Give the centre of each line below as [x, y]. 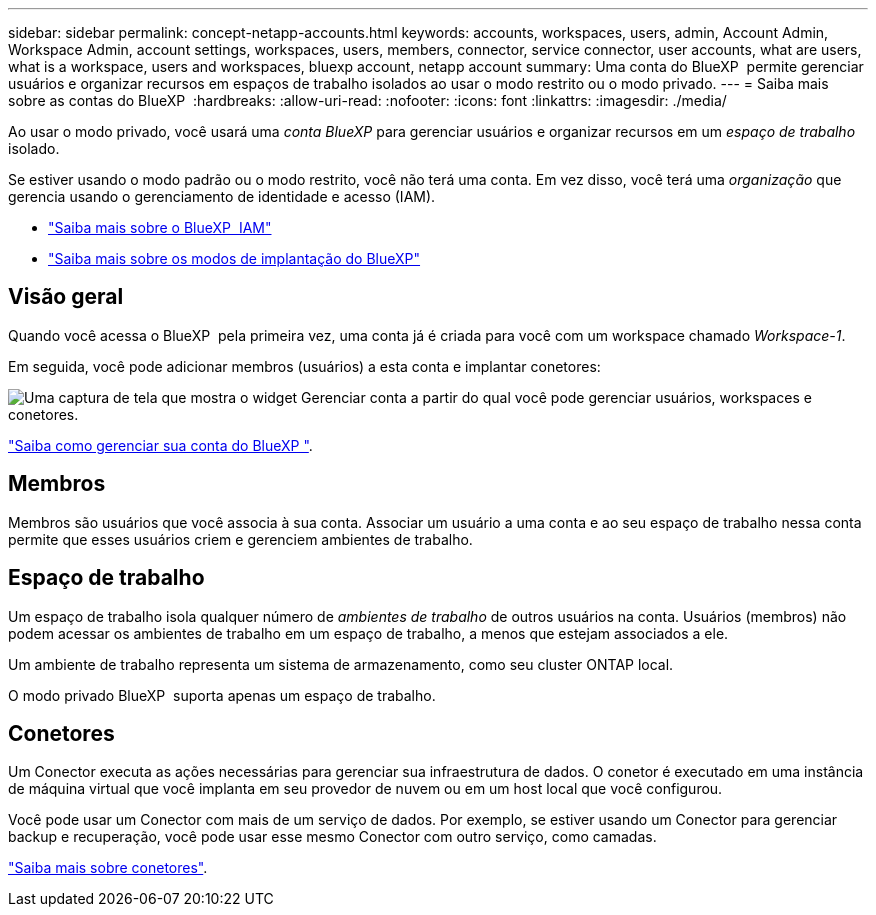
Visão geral [66, 297]
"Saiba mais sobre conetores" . [108, 868]
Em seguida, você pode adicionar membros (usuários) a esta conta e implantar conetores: [304, 366]
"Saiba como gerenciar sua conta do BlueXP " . [160, 445]
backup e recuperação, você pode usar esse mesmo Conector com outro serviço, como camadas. [332, 837]
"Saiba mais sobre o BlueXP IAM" [160, 227]
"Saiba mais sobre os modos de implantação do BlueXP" [234, 258]
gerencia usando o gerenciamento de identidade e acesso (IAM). [222, 196]
